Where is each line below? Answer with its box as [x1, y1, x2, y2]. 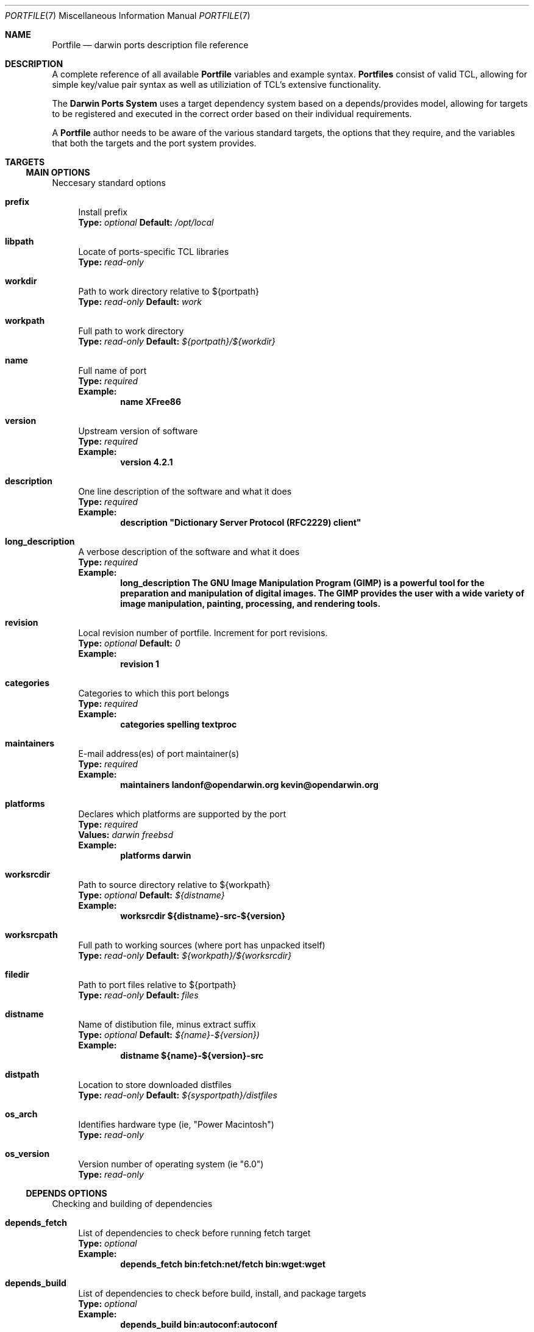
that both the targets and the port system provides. [52, 138, 257, 148]
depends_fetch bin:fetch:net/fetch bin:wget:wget [120, 1259, 326, 1269]
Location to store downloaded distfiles [78, 1080, 232, 1090]
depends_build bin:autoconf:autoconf [120, 1319, 278, 1330]
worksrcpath [5, 929, 58, 940]
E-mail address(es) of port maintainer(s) [78, 748, 240, 759]
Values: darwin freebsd [78, 829, 174, 840]
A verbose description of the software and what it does [78, 546, 300, 557]
